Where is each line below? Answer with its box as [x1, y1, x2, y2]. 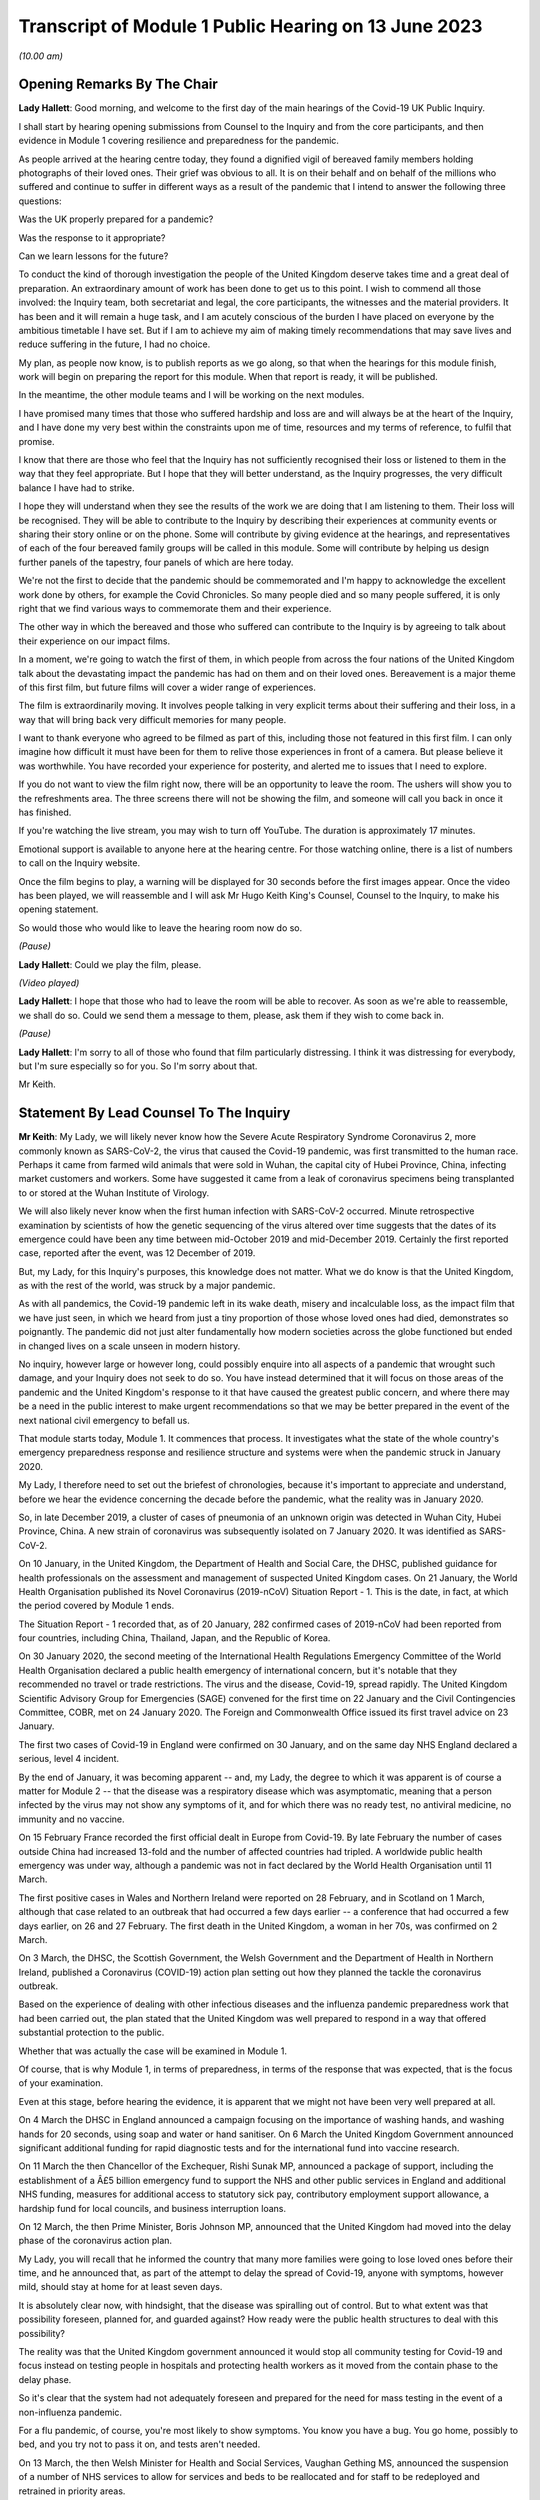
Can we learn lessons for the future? [18, 250, 169, 262]
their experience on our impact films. [18, 635, 171, 647]
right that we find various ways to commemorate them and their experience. [18, 602, 332, 614]
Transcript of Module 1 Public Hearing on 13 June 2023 [18, 15, 483, 37]
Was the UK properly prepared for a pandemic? [18, 213, 214, 225]
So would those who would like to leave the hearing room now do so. [18, 921, 303, 934]
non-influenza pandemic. [18, 2406, 123, 2418]
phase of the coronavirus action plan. [18, 2235, 173, 2247]
